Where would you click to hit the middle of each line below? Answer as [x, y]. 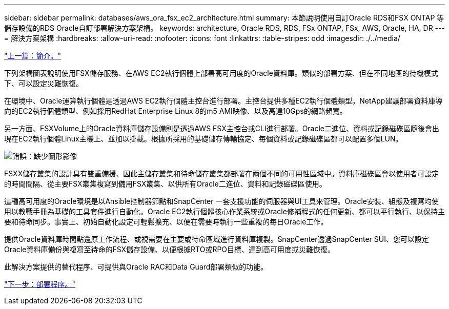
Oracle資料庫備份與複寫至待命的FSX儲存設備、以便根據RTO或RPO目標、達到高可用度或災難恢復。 [170, 249]
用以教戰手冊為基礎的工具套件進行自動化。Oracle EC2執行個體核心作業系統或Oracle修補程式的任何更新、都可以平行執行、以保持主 [224, 211]
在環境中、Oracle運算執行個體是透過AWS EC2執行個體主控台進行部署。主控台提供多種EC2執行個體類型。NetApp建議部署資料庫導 [223, 101]
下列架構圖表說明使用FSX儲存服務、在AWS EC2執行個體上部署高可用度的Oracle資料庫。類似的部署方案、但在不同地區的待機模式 [221, 73]
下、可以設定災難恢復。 [44, 83]
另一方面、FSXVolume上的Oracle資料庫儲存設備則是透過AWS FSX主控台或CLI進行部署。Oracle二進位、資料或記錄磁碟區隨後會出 [222, 128]
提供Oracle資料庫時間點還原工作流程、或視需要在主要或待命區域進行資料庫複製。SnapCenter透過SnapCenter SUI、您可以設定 [217, 239]
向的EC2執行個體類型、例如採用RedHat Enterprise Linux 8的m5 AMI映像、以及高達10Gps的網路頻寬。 [176, 111]
